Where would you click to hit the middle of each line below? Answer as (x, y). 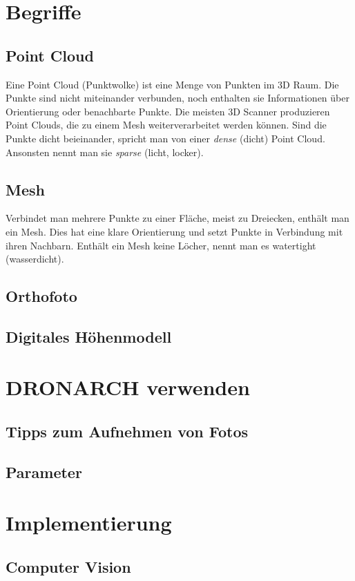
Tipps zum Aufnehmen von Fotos (127, 431)
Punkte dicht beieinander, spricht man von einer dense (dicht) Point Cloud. (165, 138)
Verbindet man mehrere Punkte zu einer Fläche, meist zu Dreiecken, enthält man (177, 218)
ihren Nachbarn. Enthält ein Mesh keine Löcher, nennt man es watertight (161, 245)
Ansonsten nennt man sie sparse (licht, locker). (105, 152)
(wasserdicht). (35, 259)
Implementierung (89, 523)
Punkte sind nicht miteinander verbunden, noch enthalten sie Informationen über (177, 98)
